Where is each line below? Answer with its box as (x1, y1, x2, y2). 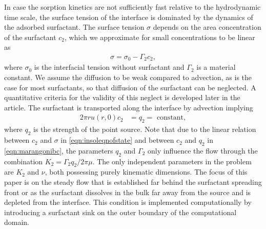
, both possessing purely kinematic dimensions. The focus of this (45, 166, 248, 177)
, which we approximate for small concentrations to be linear (65, 31, 255, 42)
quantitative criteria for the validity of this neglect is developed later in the (4, 92, 240, 103)
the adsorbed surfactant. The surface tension (4, 22, 145, 32)
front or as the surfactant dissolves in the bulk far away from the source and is (4, 186, 251, 197)
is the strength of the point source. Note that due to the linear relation (33, 124, 256, 135)
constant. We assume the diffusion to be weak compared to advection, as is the (4, 72, 252, 83)
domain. (4, 217, 30, 227)
